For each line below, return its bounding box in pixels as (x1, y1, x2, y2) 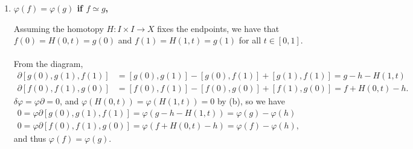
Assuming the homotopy (13, 22, 104, 34)
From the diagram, (13, 57, 83, 70)
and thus (13, 132, 46, 144)
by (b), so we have (217, 95, 285, 107)
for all (239, 34, 261, 46)
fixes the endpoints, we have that (157, 22, 280, 34)
